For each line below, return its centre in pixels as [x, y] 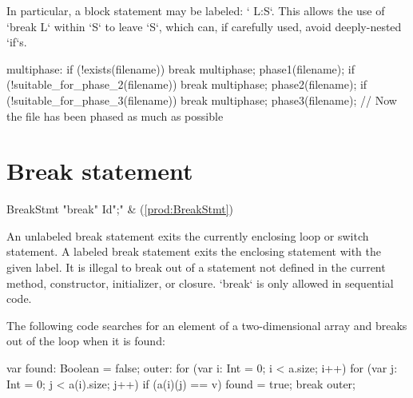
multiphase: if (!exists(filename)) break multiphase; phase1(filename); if [181, 68]
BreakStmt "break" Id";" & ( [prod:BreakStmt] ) [120, 209]
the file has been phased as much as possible [115, 115]
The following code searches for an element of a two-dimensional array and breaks [207, 325]
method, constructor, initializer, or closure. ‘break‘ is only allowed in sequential [200, 283]
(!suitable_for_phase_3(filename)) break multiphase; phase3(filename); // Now [202, 99]
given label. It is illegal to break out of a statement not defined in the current [196, 267]
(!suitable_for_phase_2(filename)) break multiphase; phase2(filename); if [187, 84]
